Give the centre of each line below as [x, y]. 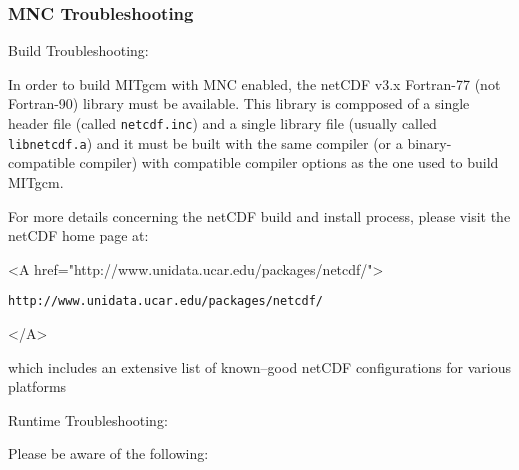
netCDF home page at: [78, 235]
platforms [37, 386]
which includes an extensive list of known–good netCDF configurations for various [259, 366]
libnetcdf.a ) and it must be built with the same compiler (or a [205, 142]
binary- [429, 142]
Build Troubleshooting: [78, 50]
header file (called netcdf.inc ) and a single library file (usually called [222, 123]
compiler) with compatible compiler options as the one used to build [289, 162]
